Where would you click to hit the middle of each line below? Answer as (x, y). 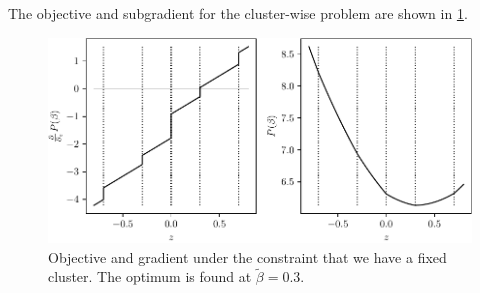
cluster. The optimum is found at (150, 276)
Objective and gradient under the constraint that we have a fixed (247, 256)
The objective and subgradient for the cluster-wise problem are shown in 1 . (238, 13)
